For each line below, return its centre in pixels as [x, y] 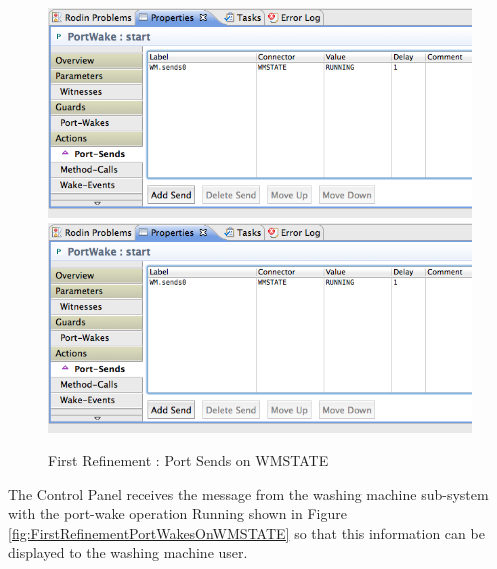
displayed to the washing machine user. [128, 552]
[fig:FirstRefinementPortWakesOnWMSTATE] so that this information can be [246, 532]
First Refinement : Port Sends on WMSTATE [188, 460]
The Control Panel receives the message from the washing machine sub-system [248, 493]
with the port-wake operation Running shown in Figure [177, 513]
